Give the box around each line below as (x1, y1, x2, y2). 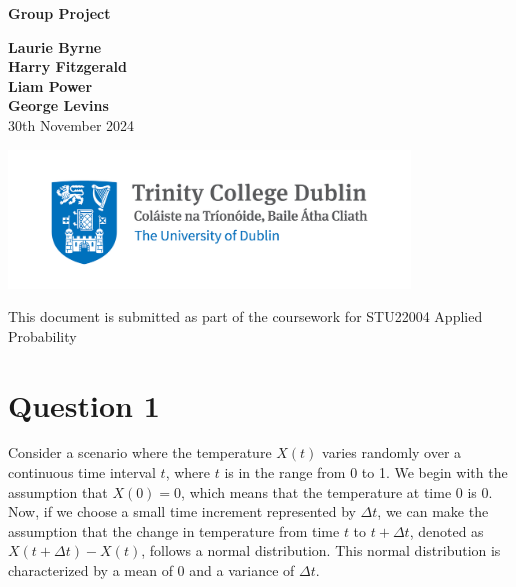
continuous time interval (8, 462, 156, 483)
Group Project (8, 3, 111, 23)
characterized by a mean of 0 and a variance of (8, 560, 295, 581)
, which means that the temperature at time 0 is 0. (181, 481, 493, 502)
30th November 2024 (8, 114, 135, 135)
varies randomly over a (322, 442, 462, 463)
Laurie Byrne (8, 36, 102, 57)
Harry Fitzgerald (8, 56, 127, 77)
